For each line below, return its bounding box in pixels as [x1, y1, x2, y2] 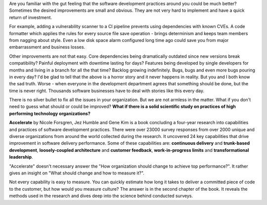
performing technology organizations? [9, 110, 91, 116]
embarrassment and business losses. [9, 44, 86, 50]
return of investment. [9, 14, 52, 20]
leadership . [9, 154, 33, 160]
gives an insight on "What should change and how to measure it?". [9, 170, 144, 176]
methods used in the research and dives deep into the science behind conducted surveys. [9, 193, 193, 199]
